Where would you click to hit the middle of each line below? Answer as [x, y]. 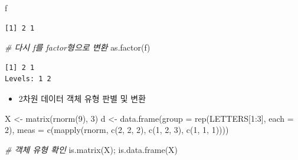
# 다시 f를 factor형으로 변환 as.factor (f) [78, 47]
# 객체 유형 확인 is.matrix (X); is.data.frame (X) [91, 149]
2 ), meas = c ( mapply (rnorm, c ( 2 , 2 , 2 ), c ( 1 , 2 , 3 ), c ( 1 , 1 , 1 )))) [117, 130]
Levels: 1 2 [28, 79]
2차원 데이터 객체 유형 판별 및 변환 [82, 98]
